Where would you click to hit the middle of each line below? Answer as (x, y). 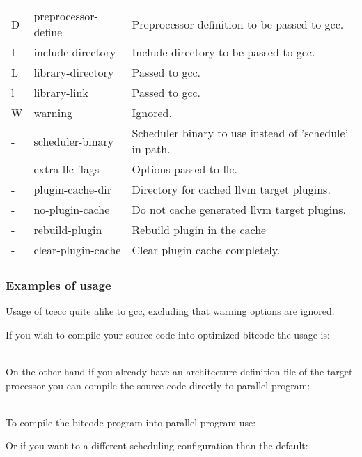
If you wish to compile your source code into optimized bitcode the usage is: (168, 334)
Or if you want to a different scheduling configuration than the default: (157, 446)
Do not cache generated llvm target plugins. (239, 209)
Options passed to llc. (184, 169)
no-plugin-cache (72, 209)
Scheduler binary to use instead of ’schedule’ (240, 133)
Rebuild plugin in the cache (199, 230)
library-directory (74, 72)
